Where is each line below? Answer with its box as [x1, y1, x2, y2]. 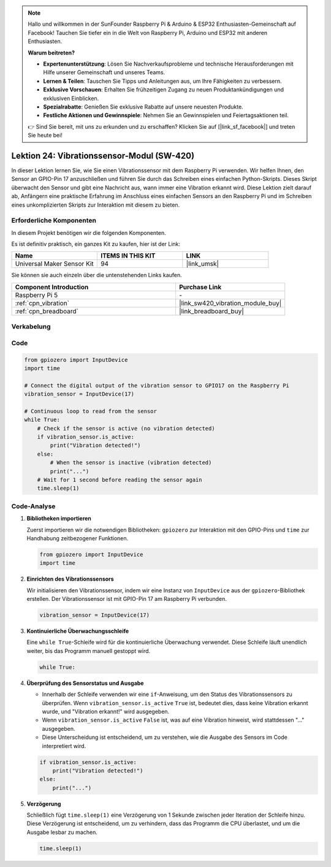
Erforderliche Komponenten [11, 216, 96, 225]
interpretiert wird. [42, 742, 86, 749]
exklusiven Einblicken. [43, 94, 99, 102]
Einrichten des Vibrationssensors [26, 575, 114, 582]
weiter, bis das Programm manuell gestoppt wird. [26, 647, 151, 654]
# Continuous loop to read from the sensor [24, 408, 158, 414]
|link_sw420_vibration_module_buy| [178, 299, 282, 307]
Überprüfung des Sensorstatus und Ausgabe [26, 679, 144, 687]
